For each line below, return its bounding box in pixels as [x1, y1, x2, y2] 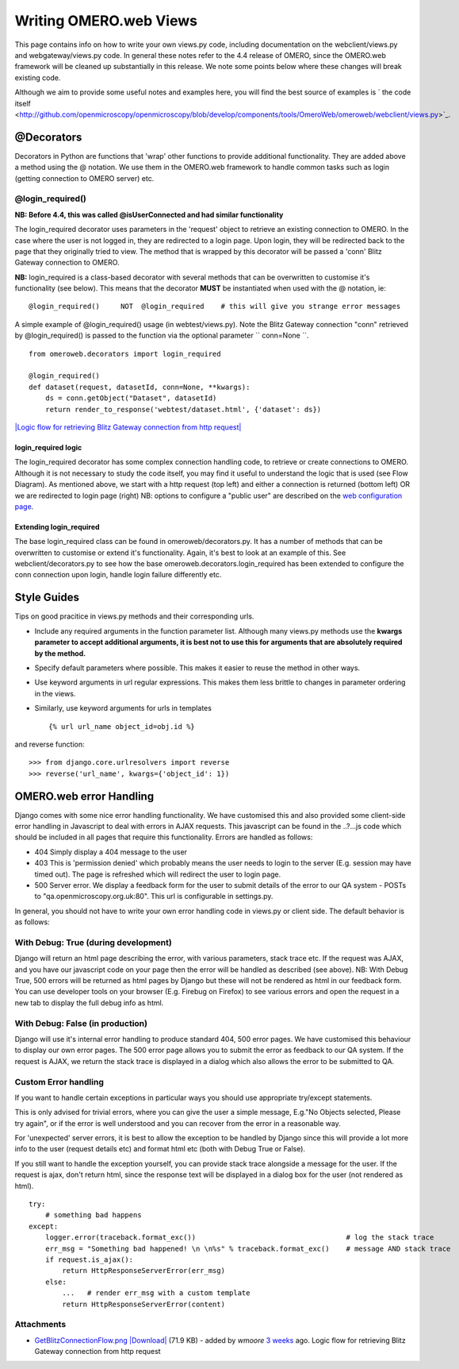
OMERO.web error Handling [14, 789, 155, 803]
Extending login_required [14, 522, 100, 531]
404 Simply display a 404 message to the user [34, 846, 188, 857]
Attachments [14, 1319, 67, 1330]
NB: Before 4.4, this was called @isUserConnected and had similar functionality [14, 210, 284, 219]
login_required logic [14, 442, 82, 452]
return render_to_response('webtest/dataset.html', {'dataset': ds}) [44, 405, 322, 414]
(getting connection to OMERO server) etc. [14, 173, 155, 183]
